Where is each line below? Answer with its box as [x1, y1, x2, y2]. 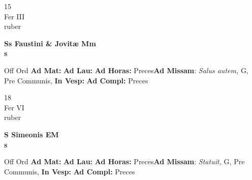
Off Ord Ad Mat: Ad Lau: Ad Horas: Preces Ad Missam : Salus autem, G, [4, 65, 248, 75]
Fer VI [4, 102, 24, 112]
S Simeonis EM [4, 129, 59, 139]
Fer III [4, 11, 25, 21]
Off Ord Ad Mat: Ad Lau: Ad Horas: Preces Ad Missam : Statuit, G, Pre [4, 156, 245, 167]
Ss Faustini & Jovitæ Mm [4, 38, 96, 48]
